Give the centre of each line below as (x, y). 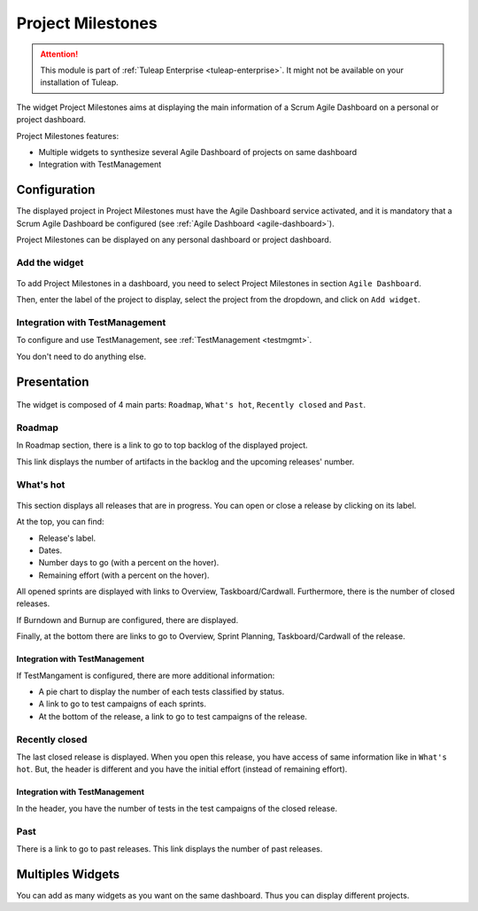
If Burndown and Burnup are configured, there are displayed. (127, 619)
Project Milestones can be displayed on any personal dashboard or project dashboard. (174, 239)
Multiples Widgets (68, 874)
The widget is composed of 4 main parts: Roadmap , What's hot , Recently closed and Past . (191, 405)
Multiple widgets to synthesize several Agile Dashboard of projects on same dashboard (198, 152)
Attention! (59, 54)
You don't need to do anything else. (81, 356)
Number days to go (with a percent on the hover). (129, 563)
